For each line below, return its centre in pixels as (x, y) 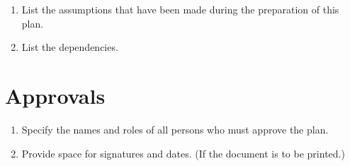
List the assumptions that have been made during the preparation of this (180, 9)
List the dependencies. (70, 47)
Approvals (55, 95)
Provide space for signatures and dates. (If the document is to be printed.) (183, 153)
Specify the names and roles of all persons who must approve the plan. (175, 129)
